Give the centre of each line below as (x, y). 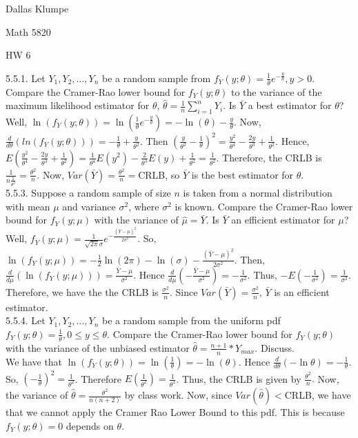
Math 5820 (28, 31)
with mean (28, 206)
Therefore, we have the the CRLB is (82, 291)
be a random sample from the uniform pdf (191, 320)
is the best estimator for (242, 174)
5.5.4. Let (26, 320)
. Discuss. (275, 347)
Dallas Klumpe (37, 8)
